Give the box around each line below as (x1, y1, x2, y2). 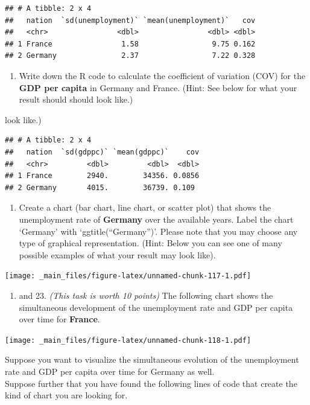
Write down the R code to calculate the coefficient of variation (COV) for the (19, 69, 306, 81)
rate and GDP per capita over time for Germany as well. (5, 365, 215, 377)
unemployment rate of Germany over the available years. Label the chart (19, 212, 294, 225)
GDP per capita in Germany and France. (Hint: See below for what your (19, 81, 297, 94)
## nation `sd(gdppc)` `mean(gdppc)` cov (5, 147, 200, 156)
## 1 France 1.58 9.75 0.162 (5, 39, 256, 48)
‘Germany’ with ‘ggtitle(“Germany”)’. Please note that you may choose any (19, 225, 298, 237)
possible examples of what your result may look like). (19, 248, 216, 261)
